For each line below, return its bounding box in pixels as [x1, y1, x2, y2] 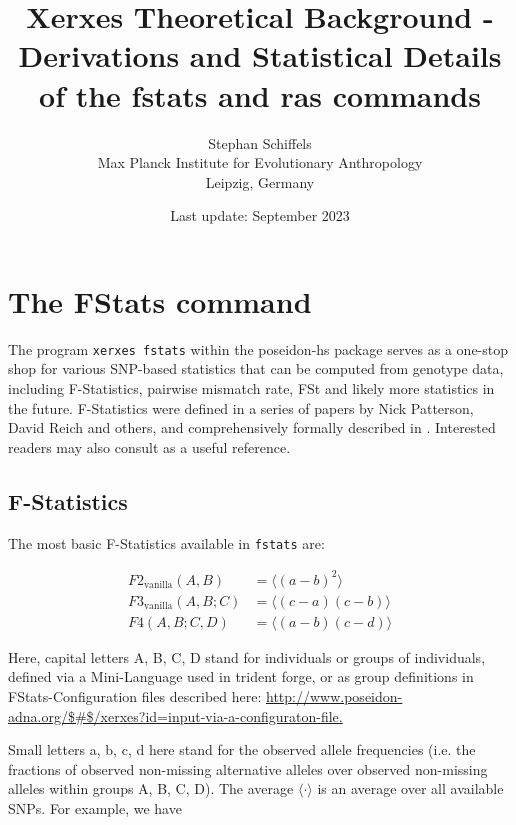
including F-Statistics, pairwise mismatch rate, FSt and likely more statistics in [8, 378, 495, 399]
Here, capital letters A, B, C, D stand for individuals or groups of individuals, [8, 646, 486, 667]
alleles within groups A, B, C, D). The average [8, 778, 294, 799]
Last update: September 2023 [170, 205, 350, 226]
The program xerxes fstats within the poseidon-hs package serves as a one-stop [8, 338, 509, 359]
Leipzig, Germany [205, 171, 315, 192]
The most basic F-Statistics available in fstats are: [8, 532, 325, 553]
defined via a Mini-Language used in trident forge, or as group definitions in [8, 666, 474, 687]
